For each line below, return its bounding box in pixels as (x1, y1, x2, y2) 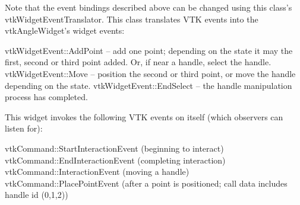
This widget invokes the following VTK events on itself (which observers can (5, 110, 283, 123)
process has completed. (5, 91, 88, 103)
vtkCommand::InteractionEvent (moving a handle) (5, 165, 190, 178)
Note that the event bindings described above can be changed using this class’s (5, 1, 292, 13)
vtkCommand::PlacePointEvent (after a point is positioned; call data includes (5, 177, 288, 189)
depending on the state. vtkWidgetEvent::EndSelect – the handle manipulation (5, 79, 292, 91)
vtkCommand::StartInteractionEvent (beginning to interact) (5, 142, 224, 154)
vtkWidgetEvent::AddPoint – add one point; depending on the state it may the (5, 44, 293, 56)
